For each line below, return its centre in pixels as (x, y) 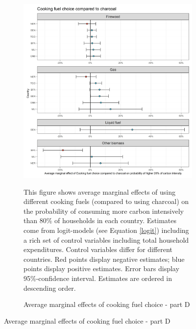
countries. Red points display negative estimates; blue (104, 259)
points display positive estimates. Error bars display (101, 268)
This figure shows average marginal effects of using (100, 191)
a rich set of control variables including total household (106, 240)
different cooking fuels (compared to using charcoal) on (106, 201)
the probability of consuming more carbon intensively (104, 211)
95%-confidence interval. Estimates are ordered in (98, 278)
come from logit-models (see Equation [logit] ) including (106, 230)
